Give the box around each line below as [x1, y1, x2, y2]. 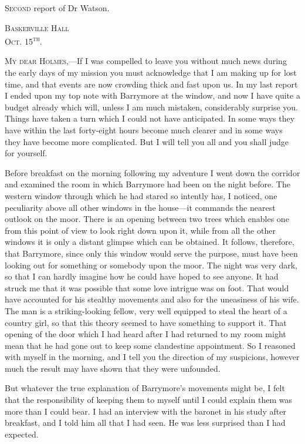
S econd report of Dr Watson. [5, 2, 110, 14]
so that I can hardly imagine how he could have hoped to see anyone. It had [5, 270, 279, 282]
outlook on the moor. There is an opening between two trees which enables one [5, 213, 289, 225]
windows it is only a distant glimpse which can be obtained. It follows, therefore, [5, 236, 294, 248]
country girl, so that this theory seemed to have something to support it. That [5, 316, 287, 328]
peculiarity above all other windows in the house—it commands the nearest [5, 201, 276, 213]
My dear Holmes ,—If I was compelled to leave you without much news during [5, 55, 287, 67]
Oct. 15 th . [5, 33, 42, 47]
